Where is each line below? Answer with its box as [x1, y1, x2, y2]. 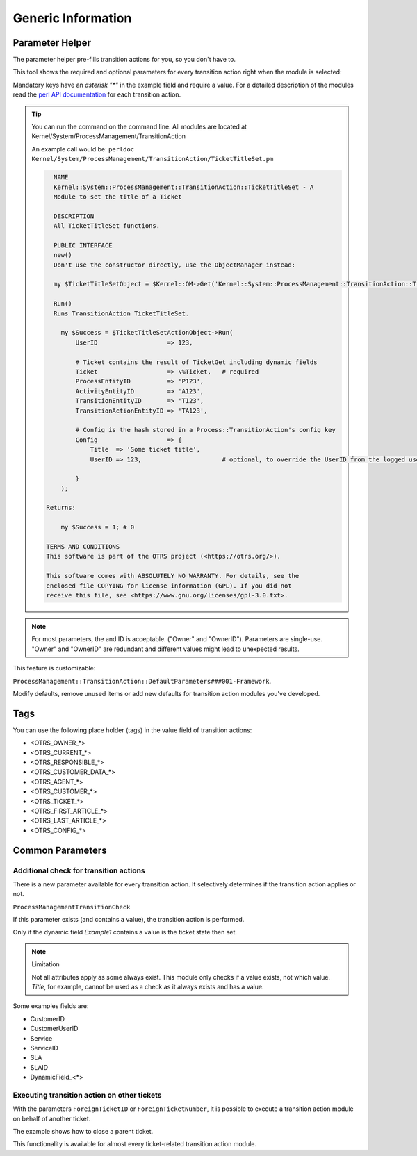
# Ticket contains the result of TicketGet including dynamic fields [75, 358, 318, 366]
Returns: [46, 504, 76, 512]
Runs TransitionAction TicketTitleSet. [53, 309, 190, 317]
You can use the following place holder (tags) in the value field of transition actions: [13, 726, 252, 734]
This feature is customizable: [13, 664, 96, 672]
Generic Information [13, 10, 132, 26]
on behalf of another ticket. [13, 1114, 91, 1123]
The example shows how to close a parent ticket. [13, 1128, 154, 1136]
